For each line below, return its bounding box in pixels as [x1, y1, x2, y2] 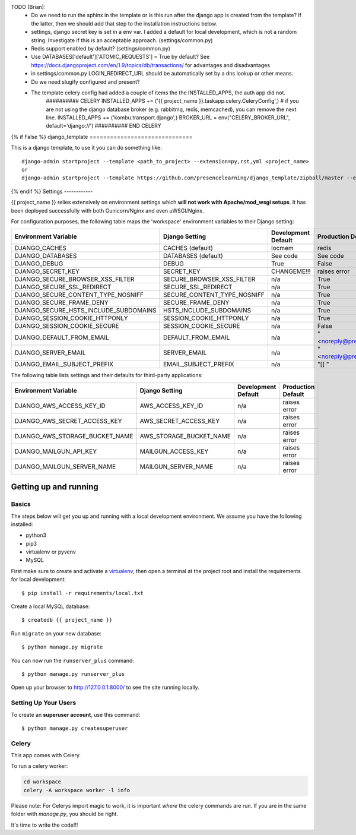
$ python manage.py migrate [21, 644, 103, 650]
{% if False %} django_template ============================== [11, 133, 193, 140]
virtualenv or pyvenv [26, 548, 77, 555]
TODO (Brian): [11, 4, 46, 10]
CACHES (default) [163, 244, 214, 252]
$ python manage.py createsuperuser [21, 725, 128, 732]
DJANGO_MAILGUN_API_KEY [14, 447, 97, 456]
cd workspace [23, 779, 62, 785]
